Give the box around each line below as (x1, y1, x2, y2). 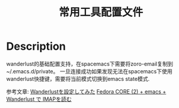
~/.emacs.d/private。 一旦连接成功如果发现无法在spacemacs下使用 (6, 67, 173, 75)
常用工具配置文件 (58, 5, 143, 19)
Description (6, 40, 66, 53)
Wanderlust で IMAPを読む (6, 95, 72, 103)
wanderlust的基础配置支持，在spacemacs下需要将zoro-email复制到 (6, 60, 173, 67)
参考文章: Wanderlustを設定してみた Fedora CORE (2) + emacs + (6, 88, 166, 95)
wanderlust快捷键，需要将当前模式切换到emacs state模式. (6, 75, 150, 82)
